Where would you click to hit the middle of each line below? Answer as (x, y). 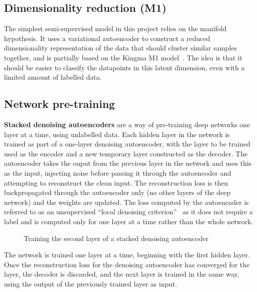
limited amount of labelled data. (53, 77)
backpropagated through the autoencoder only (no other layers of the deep (117, 192)
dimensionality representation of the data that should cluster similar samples (121, 48)
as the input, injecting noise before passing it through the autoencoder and (118, 172)
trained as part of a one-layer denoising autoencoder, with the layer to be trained (127, 144)
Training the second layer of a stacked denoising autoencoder (116, 238)
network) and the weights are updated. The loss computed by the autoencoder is (127, 202)
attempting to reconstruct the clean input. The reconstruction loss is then (116, 182)
